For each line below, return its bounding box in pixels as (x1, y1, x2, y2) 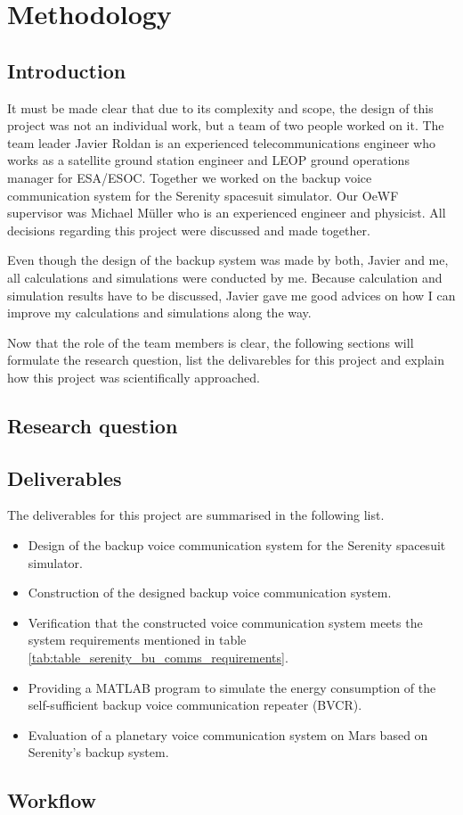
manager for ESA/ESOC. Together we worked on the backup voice (7, 168, 372, 186)
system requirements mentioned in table (28, 630, 247, 649)
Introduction (7, 56, 126, 84)
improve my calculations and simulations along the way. (7, 303, 312, 322)
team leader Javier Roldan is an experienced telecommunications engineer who (7, 133, 435, 152)
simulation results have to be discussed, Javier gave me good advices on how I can (7, 285, 456, 304)
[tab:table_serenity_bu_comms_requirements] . (28, 648, 288, 667)
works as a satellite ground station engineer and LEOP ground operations (7, 151, 410, 169)
